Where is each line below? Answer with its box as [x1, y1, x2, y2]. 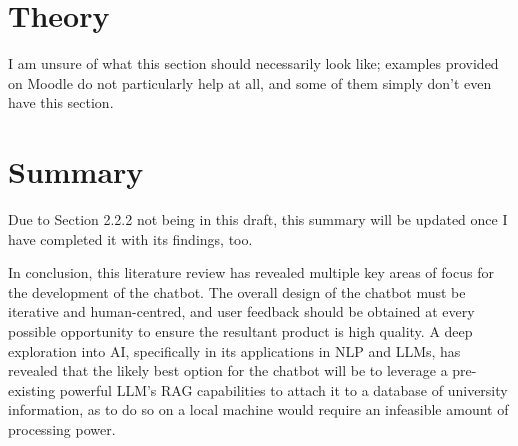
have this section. [8, 92, 114, 113]
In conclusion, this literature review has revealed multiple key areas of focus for [8, 262, 494, 283]
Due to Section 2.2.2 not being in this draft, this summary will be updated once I [8, 209, 508, 230]
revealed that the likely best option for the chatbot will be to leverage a [8, 360, 448, 381]
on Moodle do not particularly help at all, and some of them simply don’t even [8, 72, 492, 93]
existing [8, 379, 56, 400]
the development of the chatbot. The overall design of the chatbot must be [8, 281, 466, 302]
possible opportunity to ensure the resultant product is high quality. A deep [8, 321, 473, 341]
